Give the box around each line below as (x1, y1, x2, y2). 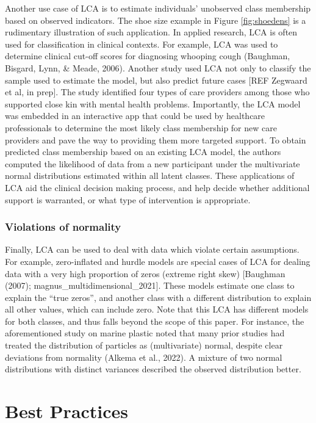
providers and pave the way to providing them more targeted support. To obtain (5, 133, 306, 146)
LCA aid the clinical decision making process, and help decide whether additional (5, 181, 310, 193)
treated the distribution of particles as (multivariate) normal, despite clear (5, 339, 283, 352)
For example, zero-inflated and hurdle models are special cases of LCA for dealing (5, 255, 311, 267)
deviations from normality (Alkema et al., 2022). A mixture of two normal (5, 350, 282, 363)
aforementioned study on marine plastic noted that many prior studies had (5, 327, 285, 339)
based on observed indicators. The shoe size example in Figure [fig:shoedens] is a (5, 13, 306, 26)
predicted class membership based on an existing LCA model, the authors (5, 145, 281, 158)
